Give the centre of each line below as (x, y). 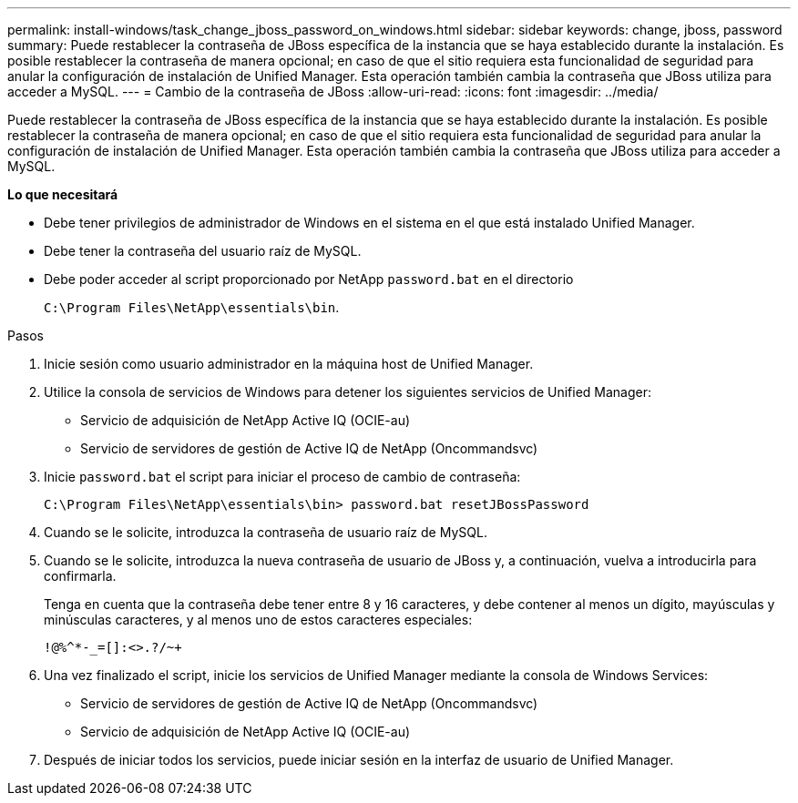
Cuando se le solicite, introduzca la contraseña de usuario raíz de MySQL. (266, 532)
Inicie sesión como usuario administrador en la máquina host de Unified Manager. (289, 364)
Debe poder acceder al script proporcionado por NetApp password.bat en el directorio (309, 279)
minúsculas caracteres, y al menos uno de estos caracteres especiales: (258, 620)
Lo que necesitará (63, 194)
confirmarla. (80, 576)
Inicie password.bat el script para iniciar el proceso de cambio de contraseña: (282, 477)
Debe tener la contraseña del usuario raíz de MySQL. (203, 251)
